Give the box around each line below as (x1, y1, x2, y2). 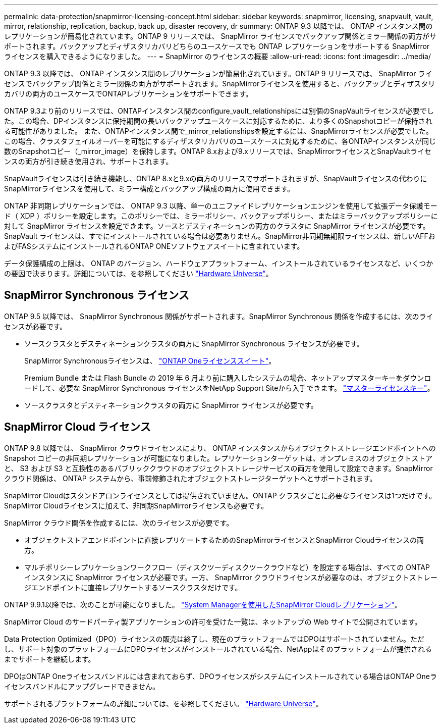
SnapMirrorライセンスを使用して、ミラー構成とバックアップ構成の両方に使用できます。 (4, 184, 295, 193)
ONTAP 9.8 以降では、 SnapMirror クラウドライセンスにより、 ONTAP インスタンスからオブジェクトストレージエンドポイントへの (4, 443, 436, 452)
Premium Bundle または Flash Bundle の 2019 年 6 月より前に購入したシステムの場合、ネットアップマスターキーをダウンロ (24, 373, 431, 382)
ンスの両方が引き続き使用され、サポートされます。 (4, 157, 173, 166)
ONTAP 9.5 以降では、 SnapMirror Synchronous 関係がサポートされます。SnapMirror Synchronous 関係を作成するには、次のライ (4, 311, 433, 321)
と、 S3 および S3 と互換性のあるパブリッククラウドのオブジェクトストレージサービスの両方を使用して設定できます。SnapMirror (4, 463, 433, 473)
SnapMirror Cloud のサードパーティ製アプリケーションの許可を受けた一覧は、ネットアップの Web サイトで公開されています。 (4, 617, 422, 626)
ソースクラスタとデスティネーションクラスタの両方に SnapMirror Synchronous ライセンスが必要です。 (24, 339, 364, 348)
